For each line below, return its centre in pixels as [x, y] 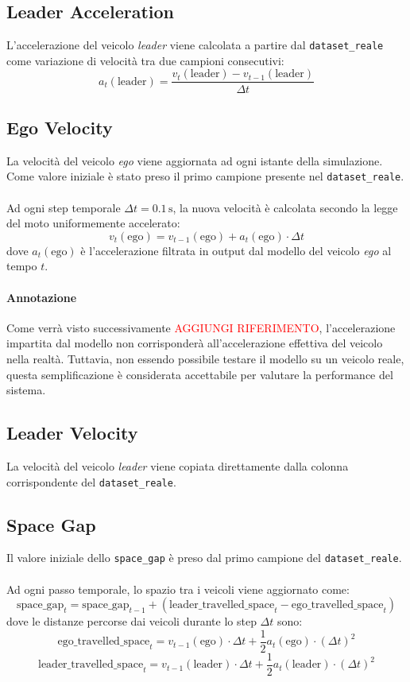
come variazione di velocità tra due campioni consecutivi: [145, 60]
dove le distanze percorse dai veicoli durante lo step [132, 621]
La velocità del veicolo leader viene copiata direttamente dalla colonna [178, 465]
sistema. [26, 390]
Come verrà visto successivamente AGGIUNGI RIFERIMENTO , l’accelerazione [201, 327]
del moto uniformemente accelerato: [93, 223]
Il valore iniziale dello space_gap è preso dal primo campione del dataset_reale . [204, 558]
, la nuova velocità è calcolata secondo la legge [285, 207]
